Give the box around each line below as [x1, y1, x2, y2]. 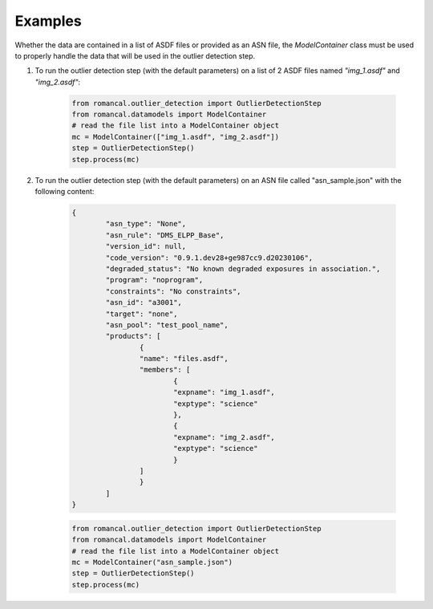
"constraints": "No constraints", [105, 286, 241, 296]
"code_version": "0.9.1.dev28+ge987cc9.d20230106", [105, 253, 314, 262]
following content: [34, 187, 95, 197]
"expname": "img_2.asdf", [172, 432, 276, 441]
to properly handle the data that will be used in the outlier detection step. [14, 51, 256, 60]
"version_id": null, [105, 242, 187, 251]
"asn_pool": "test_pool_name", [105, 320, 229, 329]
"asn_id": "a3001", [105, 298, 182, 307]
